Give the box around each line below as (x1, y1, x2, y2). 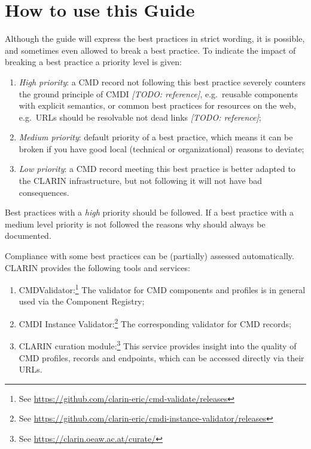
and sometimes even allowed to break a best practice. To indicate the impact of (5, 44, 296, 56)
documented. (5, 229, 51, 242)
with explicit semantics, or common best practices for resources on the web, (19, 99, 296, 112)
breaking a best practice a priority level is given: (5, 56, 182, 68)
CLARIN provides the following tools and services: (5, 261, 190, 273)
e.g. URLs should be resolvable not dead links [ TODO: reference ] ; (19, 110, 261, 123)
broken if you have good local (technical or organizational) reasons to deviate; (19, 142, 304, 155)
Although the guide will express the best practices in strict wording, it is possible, (5, 32, 305, 45)
